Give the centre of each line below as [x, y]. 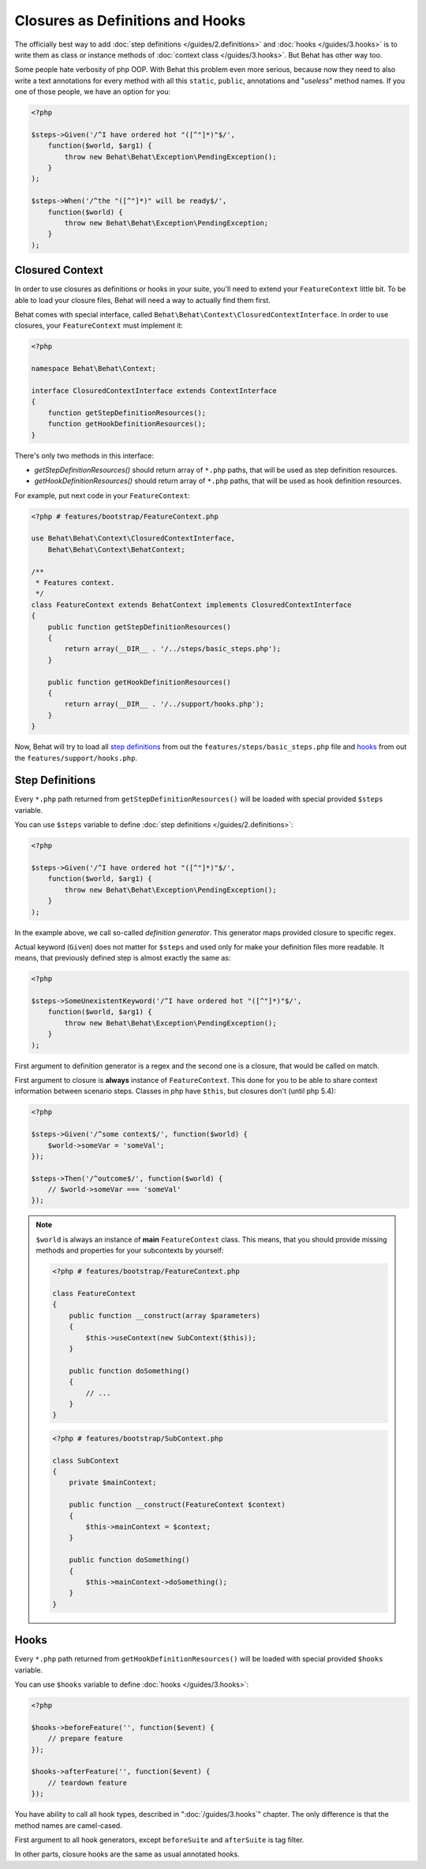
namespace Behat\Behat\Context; [94, 369]
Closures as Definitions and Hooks [130, 21]
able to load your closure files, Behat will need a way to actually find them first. [143, 300]
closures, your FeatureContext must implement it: [99, 326]
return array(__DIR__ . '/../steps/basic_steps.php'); [173, 649]
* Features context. [75, 583]
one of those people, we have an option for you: [93, 92]
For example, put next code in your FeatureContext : [103, 495]
